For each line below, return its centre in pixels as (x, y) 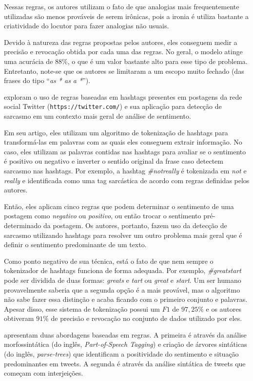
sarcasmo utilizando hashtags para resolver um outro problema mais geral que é (123, 235)
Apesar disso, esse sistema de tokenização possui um (82, 308)
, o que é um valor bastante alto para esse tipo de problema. (157, 61)
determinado (23, 225)
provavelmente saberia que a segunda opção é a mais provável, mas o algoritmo (122, 289)
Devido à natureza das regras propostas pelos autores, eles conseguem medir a (121, 42)
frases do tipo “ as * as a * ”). (47, 80)
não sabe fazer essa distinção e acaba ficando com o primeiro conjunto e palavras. (126, 299)
